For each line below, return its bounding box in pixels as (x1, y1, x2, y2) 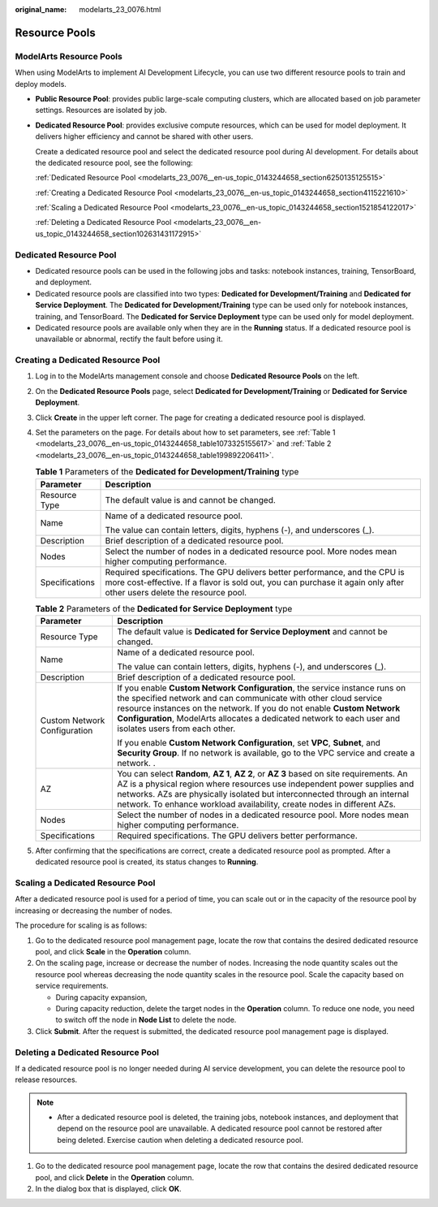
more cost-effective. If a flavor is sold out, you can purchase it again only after (105, 577, 405, 588)
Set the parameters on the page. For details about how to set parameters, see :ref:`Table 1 (35, 427, 336, 438)
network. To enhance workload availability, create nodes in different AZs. (117, 798, 397, 810)
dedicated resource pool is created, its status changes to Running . (35, 857, 259, 867)
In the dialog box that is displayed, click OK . (35, 1184, 182, 1194)
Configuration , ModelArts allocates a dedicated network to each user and (117, 712, 401, 724)
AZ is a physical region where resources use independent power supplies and (117, 778, 414, 790)
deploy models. (15, 79, 67, 89)
